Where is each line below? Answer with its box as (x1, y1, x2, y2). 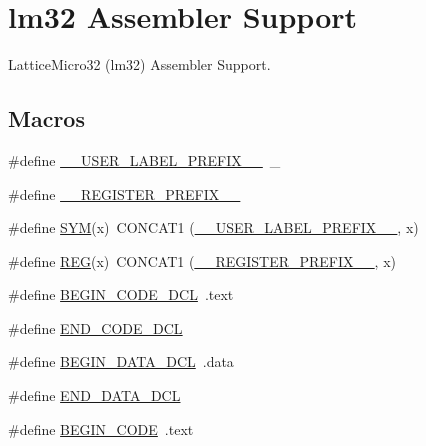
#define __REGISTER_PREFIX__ (8, 183, 241, 204)
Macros (8, 103, 85, 134)
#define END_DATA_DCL (8, 385, 181, 406)
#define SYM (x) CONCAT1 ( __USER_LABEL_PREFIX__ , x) (8, 217, 419, 238)
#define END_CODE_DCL (8, 317, 183, 338)
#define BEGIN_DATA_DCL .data (8, 351, 234, 372)
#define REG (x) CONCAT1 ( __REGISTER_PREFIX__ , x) (8, 250, 396, 271)
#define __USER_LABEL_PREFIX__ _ (8, 149, 281, 170)
